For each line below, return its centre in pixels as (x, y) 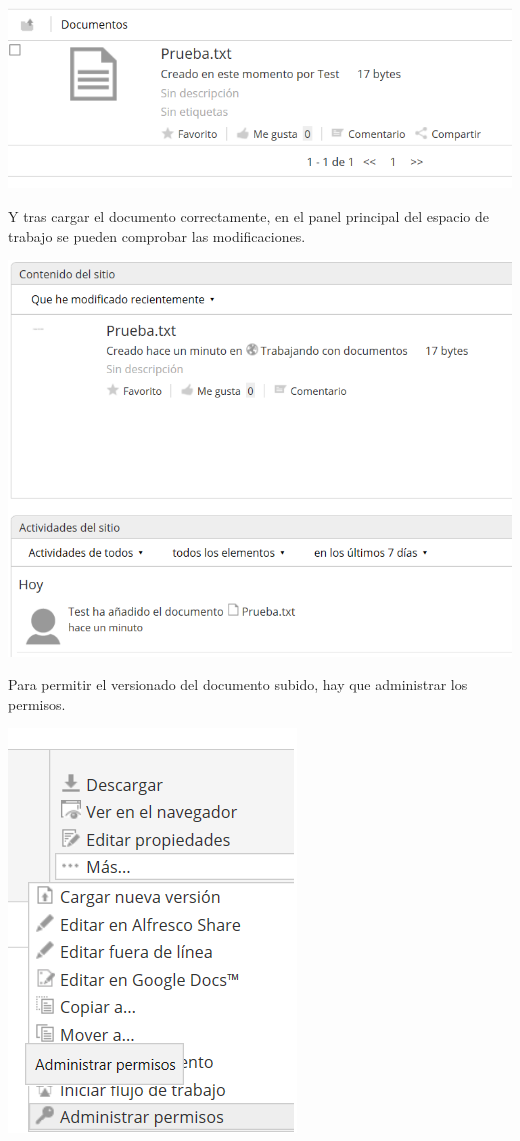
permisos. (37, 703)
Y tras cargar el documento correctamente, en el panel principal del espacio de (249, 215)
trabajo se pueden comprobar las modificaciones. (157, 235)
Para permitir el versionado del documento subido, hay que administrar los (238, 684)
